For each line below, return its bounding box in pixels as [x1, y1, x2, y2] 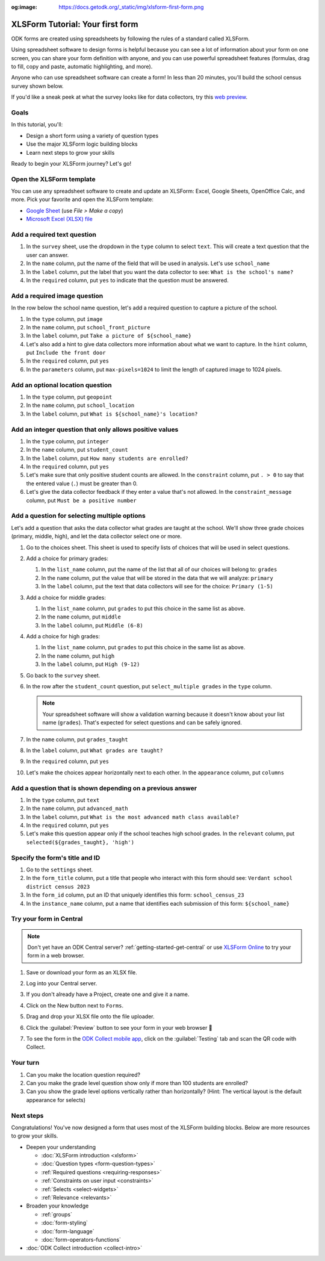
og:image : [11, 4, 37, 10]
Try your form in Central [11, 915, 83, 923]
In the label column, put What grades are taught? [26, 747, 163, 754]
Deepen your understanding [26, 1143, 96, 1150]
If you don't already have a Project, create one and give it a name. [26, 991, 190, 998]
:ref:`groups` [41, 1210, 72, 1218]
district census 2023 [26, 883, 90, 890]
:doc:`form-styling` [41, 1219, 88, 1227]
